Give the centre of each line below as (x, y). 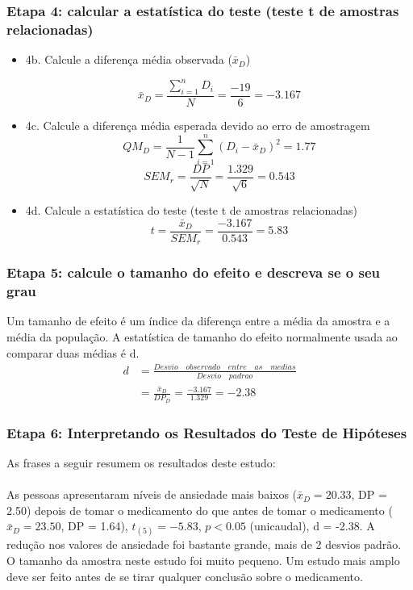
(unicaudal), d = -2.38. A (312, 526)
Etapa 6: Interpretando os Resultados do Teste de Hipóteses (207, 432)
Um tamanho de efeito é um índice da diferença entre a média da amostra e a (198, 321)
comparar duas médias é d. (73, 352)
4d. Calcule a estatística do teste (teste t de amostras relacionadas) (192, 210)
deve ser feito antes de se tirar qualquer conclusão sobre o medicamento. (185, 576)
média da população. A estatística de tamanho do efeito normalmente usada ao (202, 337)
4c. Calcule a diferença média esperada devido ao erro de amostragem (198, 126)
